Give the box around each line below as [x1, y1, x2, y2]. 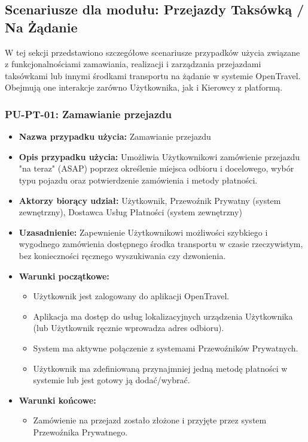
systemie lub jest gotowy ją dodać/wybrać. [33, 374, 190, 386]
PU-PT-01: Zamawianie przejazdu [5, 106, 172, 121]
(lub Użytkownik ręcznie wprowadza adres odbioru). [33, 321, 224, 334]
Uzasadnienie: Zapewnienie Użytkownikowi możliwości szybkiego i [19, 225, 268, 238]
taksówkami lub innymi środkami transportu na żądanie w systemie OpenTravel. [5, 69, 301, 82]
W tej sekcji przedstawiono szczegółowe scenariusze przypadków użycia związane [5, 46, 300, 58]
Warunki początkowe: [19, 269, 109, 282]
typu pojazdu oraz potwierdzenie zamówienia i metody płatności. [19, 173, 258, 186]
